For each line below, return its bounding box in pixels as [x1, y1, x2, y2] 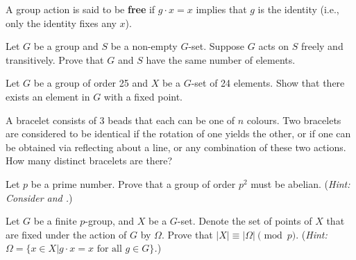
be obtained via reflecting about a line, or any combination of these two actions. [6, 139, 346, 154]
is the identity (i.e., [257, 2, 339, 16]
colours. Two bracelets [246, 112, 341, 127]
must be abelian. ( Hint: [251, 176, 350, 191]
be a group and [33, 39, 99, 53]
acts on [258, 39, 289, 53]
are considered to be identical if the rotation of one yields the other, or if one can [6, 126, 351, 141]
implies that [196, 2, 247, 16]
